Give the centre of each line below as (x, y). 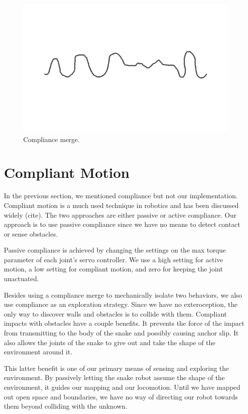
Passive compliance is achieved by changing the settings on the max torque (115, 250)
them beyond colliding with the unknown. (66, 406)
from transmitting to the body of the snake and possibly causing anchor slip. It (121, 333)
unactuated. (22, 279)
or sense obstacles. (31, 233)
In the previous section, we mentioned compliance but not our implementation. (121, 196)
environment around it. (38, 352)
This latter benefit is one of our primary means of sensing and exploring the (117, 368)
